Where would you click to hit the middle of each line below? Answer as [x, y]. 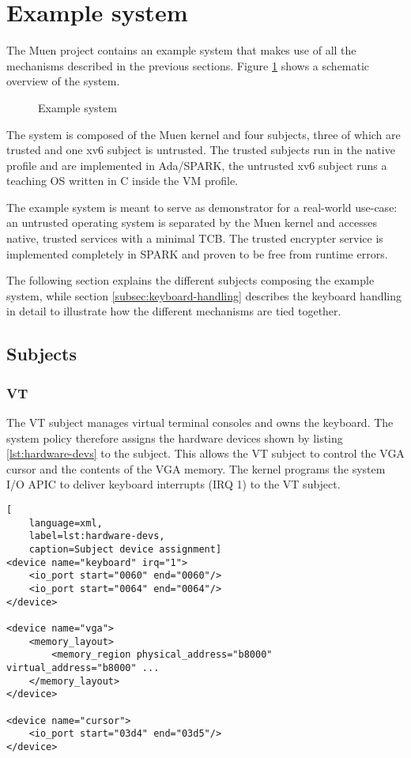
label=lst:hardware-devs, [97, 536]
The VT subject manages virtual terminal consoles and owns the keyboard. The [200, 422]
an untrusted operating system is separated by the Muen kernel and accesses [192, 222]
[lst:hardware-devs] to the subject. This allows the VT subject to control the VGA [205, 453]
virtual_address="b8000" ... [83, 667]
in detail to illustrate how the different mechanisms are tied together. [174, 311]
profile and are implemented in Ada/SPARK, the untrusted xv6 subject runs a [197, 165]
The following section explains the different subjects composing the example [190, 280]
